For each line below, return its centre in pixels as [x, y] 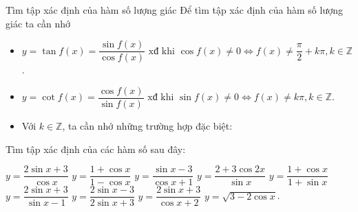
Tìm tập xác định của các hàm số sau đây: [96, 149]
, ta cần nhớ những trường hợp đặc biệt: [147, 125]
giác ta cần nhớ [38, 23]
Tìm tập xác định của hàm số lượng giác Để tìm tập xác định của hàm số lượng [174, 10]
